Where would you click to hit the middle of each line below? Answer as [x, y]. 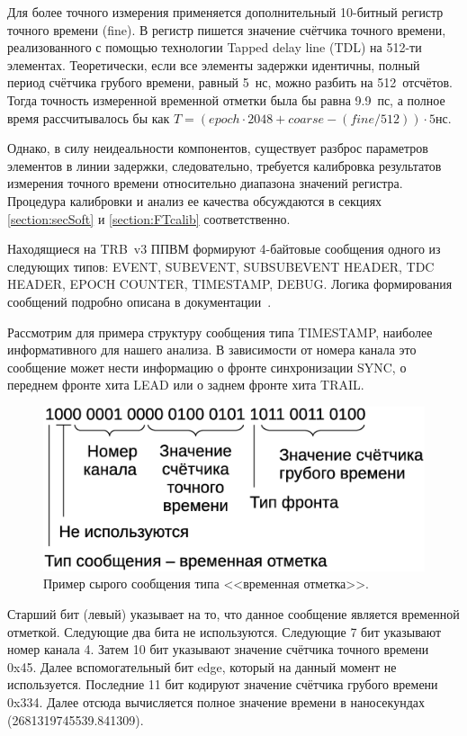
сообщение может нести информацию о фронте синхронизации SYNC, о [207, 367]
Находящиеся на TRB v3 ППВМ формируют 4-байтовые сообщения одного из [224, 249]
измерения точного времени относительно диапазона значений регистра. [205, 183]
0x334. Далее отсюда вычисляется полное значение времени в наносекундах [216, 702]
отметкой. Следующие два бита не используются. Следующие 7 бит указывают [225, 631]
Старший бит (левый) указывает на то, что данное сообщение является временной [233, 614]
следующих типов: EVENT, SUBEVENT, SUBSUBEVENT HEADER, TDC [221, 266]
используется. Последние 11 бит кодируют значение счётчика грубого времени [223, 684]
